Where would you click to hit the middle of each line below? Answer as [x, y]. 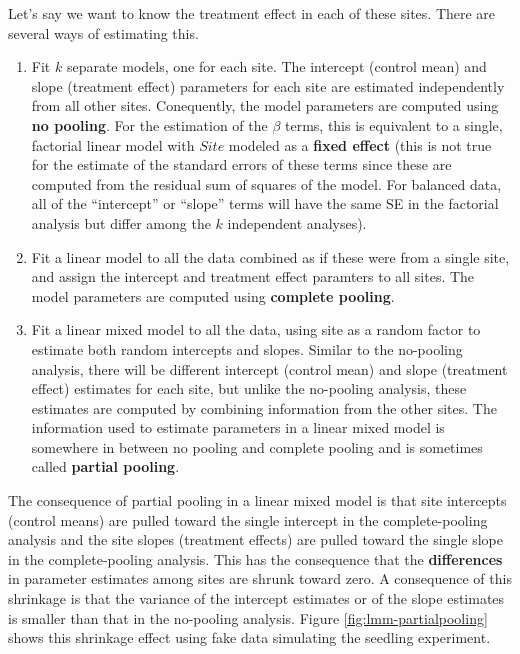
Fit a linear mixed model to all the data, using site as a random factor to [256, 329]
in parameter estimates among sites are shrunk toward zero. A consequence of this [260, 578]
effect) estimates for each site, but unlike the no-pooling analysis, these [249, 388]
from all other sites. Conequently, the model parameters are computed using [265, 105]
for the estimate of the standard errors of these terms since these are [241, 164]
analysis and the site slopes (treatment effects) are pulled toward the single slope [255, 539]
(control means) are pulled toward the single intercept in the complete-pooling [248, 519]
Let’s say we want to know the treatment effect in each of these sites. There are [252, 13]
